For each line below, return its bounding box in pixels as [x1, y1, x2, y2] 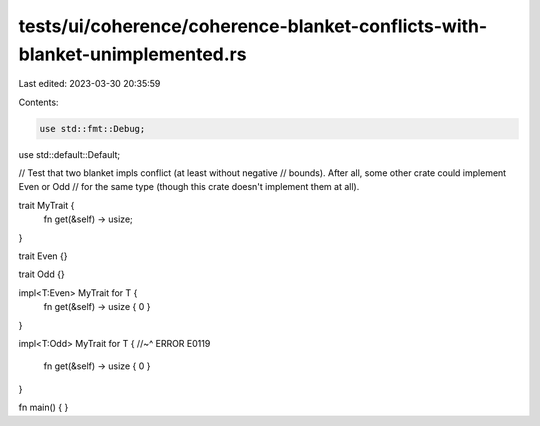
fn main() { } [18, 401, 69, 414]
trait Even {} [18, 250, 68, 262]
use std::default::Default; [18, 148, 121, 160]
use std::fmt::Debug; [39, 123, 146, 134]
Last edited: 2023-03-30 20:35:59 [18, 78, 161, 90]
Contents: [18, 96, 59, 108]
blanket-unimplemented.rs [18, 43, 247, 65]
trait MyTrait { [18, 199, 75, 211]
